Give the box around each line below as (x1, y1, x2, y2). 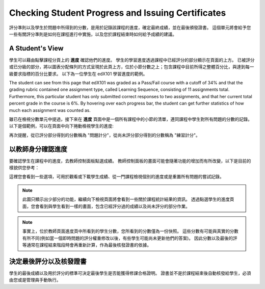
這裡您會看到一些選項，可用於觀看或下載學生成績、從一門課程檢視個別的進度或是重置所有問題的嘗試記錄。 (9, 174, 224, 180)
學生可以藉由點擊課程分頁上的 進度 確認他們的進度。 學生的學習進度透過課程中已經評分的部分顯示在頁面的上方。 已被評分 (9, 57, 255, 63)
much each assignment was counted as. (9, 107, 91, 113)
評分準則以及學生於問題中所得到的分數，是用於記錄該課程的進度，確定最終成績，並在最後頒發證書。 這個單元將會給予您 (9, 25, 251, 30)
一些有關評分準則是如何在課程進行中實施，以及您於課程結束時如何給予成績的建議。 (9, 31, 177, 37)
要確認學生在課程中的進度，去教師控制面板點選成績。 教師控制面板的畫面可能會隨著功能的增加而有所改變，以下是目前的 (9, 158, 251, 164)
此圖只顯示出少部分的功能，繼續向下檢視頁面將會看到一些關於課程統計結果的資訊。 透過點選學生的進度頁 (22, 196, 234, 202)
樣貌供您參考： (9, 165, 39, 171)
